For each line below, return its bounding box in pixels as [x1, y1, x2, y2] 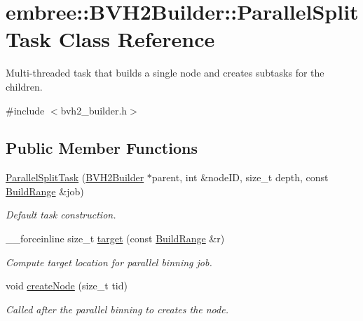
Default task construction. [6, 207, 116, 222]
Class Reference [58, 25, 215, 53]
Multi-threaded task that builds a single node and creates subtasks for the [6, 65, 324, 80]
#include [6, 103, 45, 117]
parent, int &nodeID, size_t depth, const [151, 170, 329, 185]
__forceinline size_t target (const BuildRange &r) [6, 231, 225, 246]
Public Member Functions [6, 137, 198, 159]
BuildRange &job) [6, 183, 84, 198]
